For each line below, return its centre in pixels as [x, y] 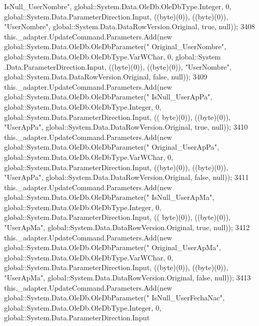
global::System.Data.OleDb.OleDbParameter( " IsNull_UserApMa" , [109, 197]
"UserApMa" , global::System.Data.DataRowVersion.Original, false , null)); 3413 [127, 278]
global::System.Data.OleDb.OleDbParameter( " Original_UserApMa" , [113, 247]
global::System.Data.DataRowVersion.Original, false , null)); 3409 [106, 77]
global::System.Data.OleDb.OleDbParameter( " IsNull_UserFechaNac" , [114, 298]
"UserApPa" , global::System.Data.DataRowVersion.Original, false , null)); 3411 [127, 177]
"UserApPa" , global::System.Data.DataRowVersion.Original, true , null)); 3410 [126, 127]
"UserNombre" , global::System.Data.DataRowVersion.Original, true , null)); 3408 [129, 26]
